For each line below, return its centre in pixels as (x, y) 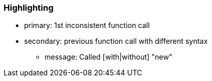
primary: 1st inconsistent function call (87, 25)
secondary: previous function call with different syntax (116, 41)
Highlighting (29, 8)
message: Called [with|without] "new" (109, 57)
